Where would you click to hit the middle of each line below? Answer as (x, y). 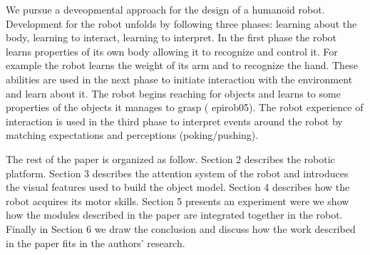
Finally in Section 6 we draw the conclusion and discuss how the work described (181, 228)
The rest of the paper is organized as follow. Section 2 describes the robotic (170, 158)
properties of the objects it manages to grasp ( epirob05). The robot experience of (185, 107)
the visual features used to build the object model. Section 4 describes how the (178, 187)
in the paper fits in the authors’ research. (96, 243)
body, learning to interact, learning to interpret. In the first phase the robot (171, 37)
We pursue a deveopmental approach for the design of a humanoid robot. (165, 9)
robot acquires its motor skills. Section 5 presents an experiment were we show (178, 201)
